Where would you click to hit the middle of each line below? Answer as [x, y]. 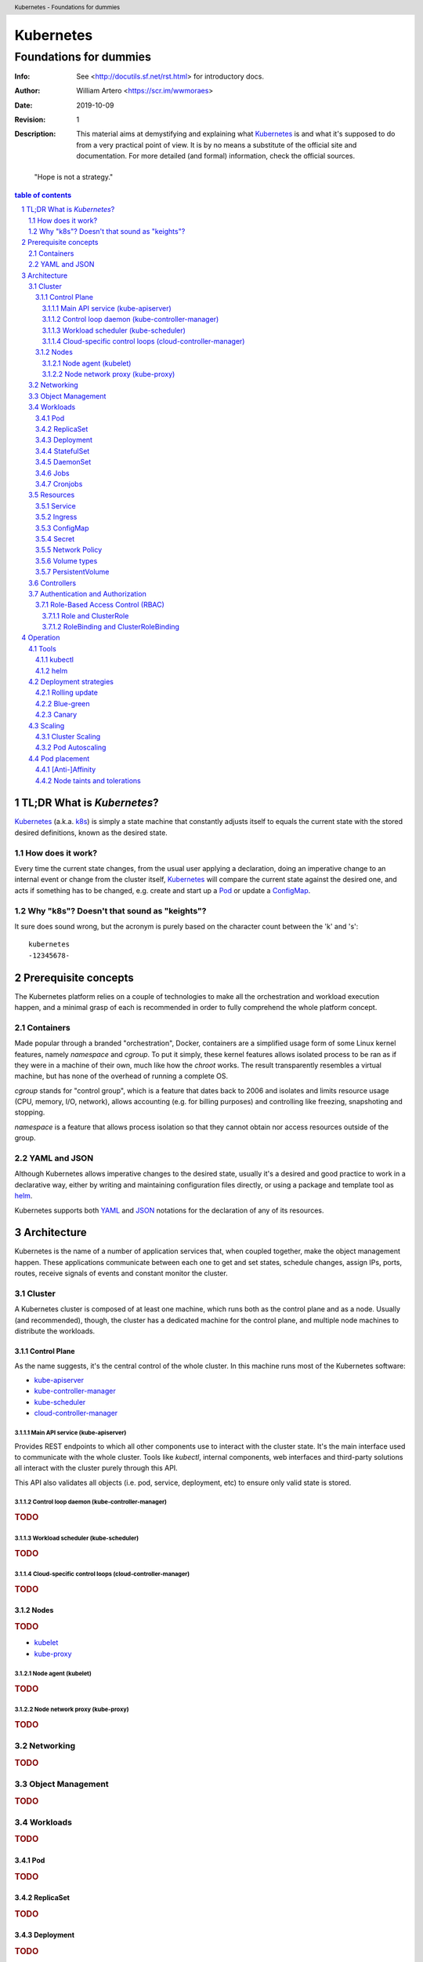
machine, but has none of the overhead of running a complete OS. [121, 1076]
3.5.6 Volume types [67, 560]
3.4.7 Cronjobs [59, 484]
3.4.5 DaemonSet [63, 462]
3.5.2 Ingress [56, 517]
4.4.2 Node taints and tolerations [88, 780]
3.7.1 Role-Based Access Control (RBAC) [100, 605]
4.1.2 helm [52, 670]
